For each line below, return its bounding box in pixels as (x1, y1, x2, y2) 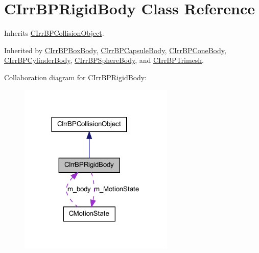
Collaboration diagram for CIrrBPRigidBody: (4, 72, 147, 82)
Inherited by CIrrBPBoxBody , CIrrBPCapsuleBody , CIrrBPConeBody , (4, 44, 226, 55)
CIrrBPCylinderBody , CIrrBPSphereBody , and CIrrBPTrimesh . (4, 55, 204, 65)
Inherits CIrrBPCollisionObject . (4, 28, 104, 38)
